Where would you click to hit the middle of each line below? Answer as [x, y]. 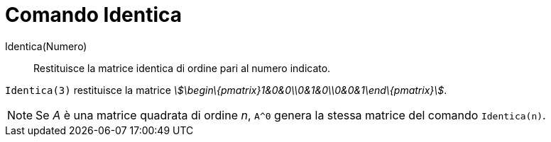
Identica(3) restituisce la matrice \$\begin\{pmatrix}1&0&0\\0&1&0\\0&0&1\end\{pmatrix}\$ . [226, 90]
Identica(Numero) [46, 46]
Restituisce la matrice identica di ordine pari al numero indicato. [182, 68]
